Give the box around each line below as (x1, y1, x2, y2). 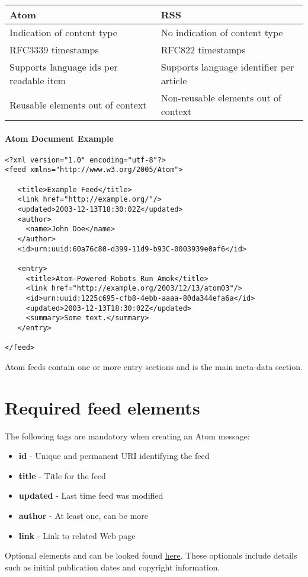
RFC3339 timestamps (9, 43, 99, 56)
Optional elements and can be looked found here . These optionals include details (5, 549, 297, 562)
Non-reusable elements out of (161, 91, 281, 104)
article (161, 74, 187, 87)
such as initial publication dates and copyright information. (5, 560, 220, 573)
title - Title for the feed (18, 469, 106, 482)
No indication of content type (161, 25, 283, 39)
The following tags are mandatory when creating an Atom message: (5, 429, 250, 442)
